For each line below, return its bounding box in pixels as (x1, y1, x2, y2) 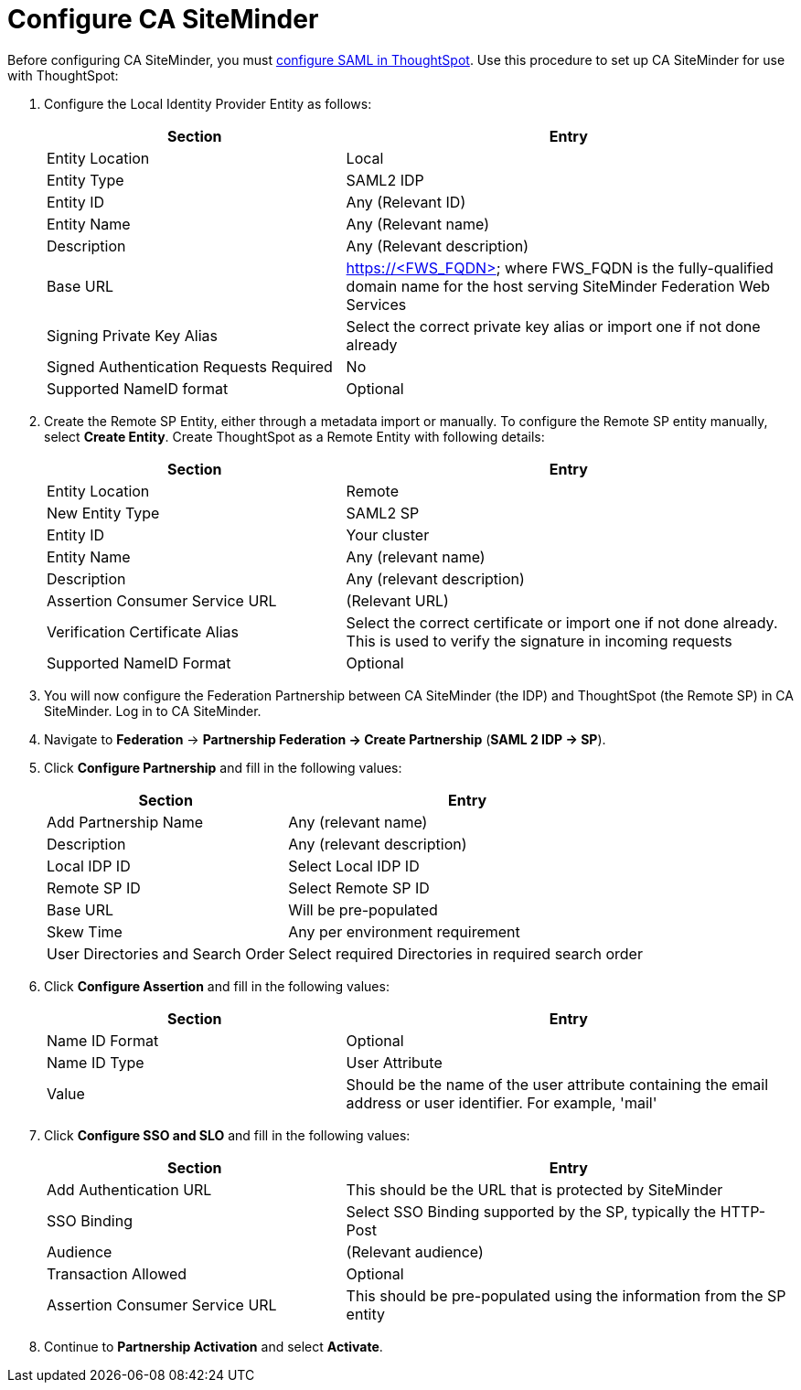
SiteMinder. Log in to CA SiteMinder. (44, 702, 262, 719)
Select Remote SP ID (288, 878, 430, 897)
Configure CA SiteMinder (7, 4, 319, 35)
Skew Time (47, 922, 123, 941)
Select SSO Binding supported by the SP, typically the (346, 1202, 717, 1221)
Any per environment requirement (288, 922, 520, 941)
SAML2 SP (346, 503, 420, 522)
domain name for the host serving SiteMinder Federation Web (346, 276, 771, 295)
